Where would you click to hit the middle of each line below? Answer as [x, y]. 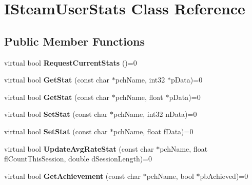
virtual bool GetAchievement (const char [72, 176]
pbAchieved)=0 [224, 176]
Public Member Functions [74, 41]
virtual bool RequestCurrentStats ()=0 [71, 62]
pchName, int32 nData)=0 [155, 114]
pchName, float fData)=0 [153, 131]
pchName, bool [170, 176]
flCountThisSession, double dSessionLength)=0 [78, 159]
